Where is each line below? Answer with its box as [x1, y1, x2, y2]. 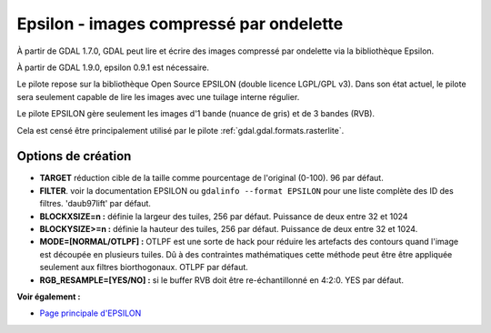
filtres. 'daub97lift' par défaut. [39, 198, 152, 209]
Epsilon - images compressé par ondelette [16, 14, 344, 34]
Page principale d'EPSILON [39, 308, 142, 318]
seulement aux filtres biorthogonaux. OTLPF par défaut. [39, 262, 249, 273]
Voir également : [16, 291, 81, 302]
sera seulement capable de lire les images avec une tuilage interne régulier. [16, 91, 300, 102]
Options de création [16, 148, 132, 164]
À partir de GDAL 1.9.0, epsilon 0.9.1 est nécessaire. [16, 62, 209, 73]
